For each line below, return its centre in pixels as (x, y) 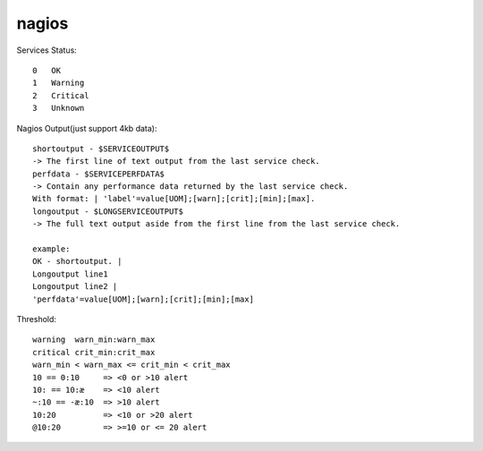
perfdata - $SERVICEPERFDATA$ (99, 174)
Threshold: (37, 319)
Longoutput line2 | (75, 287)
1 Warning (59, 83)
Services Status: (47, 50)
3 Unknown (59, 108)
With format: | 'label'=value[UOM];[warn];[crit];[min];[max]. (174, 199)
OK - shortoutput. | (77, 261)
